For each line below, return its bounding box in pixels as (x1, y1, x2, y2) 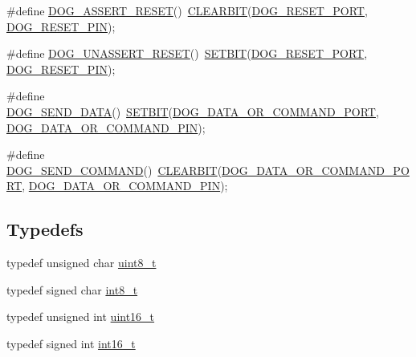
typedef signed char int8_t (6, 281, 138, 298)
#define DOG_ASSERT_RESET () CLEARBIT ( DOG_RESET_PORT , (6, 2, 368, 18)
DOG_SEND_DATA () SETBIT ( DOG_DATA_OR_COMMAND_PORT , (6, 103, 379, 120)
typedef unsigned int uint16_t (6, 308, 155, 325)
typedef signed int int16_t (6, 335, 136, 351)
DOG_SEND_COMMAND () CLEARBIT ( (6, 161, 222, 178)
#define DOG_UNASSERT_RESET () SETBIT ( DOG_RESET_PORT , (6, 45, 368, 62)
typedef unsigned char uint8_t (6, 254, 157, 271)
